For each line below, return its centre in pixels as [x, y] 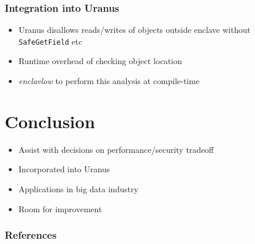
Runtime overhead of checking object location [100, 61]
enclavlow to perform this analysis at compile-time [109, 81]
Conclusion [50, 121]
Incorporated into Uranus [64, 169]
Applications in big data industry [78, 188]
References [31, 235]
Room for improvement [60, 208]
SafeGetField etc [50, 41]
